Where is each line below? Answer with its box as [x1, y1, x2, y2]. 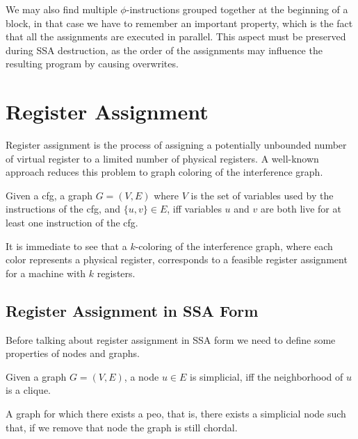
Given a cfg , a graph [6, 188, 92, 202]
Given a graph [6, 369, 67, 383]
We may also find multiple [6, 2, 117, 16]
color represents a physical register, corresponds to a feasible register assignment [6, 252, 348, 267]
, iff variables [167, 201, 222, 216]
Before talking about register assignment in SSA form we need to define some [6, 332, 336, 347]
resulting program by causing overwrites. [6, 56, 179, 71]
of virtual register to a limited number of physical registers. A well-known [6, 151, 319, 165]
